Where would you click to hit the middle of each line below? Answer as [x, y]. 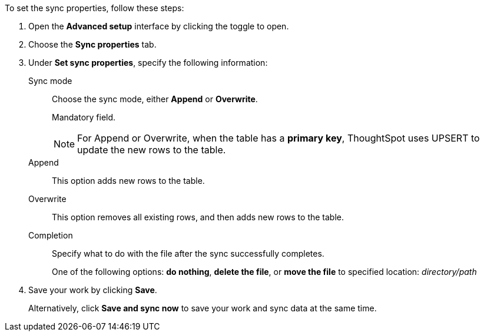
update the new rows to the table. [152, 150]
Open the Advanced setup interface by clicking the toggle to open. [159, 26]
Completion [51, 235]
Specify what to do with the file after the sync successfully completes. [188, 253]
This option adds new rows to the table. [128, 181]
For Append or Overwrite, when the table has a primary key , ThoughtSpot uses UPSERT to [279, 138]
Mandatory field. [84, 117]
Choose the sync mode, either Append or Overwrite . [155, 99]
